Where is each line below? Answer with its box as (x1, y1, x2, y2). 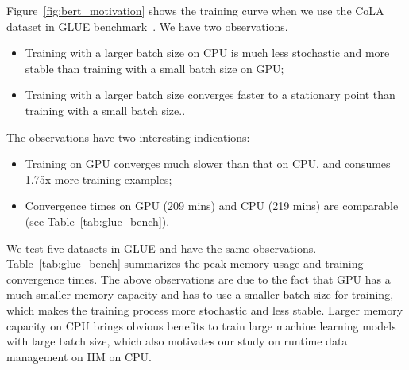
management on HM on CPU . (6, 348, 152, 364)
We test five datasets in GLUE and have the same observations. (6, 239, 317, 256)
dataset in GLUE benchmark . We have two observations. (6, 17, 288, 34)
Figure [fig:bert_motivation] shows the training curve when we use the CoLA (6, 2, 384, 18)
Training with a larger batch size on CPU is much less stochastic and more (25, 44, 390, 61)
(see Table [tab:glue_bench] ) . (25, 212, 170, 229)
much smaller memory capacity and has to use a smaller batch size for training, (6, 286, 394, 303)
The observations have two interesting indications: (6, 128, 250, 145)
